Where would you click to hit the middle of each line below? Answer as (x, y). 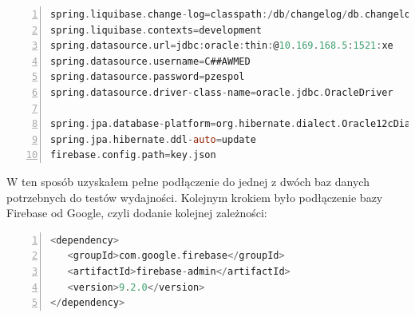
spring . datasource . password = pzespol (148, 77)
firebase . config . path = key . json (133, 155)
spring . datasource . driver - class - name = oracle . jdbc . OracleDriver (222, 92)
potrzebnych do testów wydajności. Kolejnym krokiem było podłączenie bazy (195, 197)
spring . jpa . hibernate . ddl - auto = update (153, 139)
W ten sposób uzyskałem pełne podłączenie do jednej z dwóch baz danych (188, 181)
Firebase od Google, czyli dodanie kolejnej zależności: (137, 213)
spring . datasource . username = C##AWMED (150, 61)
